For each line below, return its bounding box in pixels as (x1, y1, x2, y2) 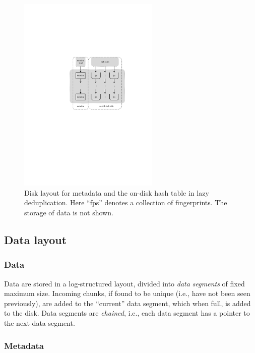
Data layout (4, 232, 67, 248)
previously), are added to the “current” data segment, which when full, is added (4, 298, 251, 308)
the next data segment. (4, 318, 75, 328)
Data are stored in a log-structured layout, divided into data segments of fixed (4, 278, 245, 288)
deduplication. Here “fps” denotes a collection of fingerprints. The (24, 197, 227, 208)
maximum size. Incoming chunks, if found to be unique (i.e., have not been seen (4, 288, 250, 299)
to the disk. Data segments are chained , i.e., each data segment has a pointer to (4, 308, 250, 318)
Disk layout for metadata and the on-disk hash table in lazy (24, 187, 209, 198)
